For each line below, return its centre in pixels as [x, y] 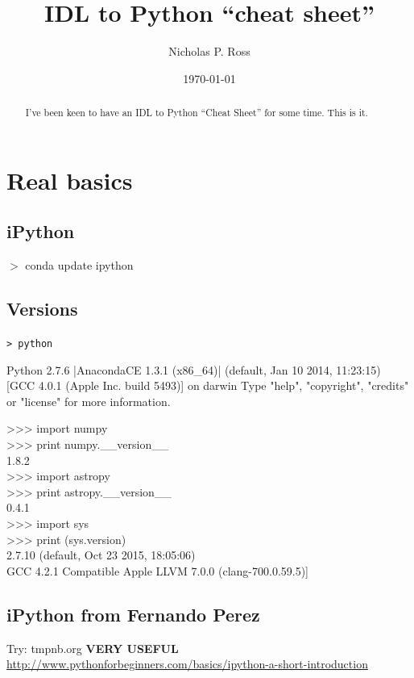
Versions [42, 309]
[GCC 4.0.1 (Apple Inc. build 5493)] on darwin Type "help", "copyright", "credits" [208, 385]
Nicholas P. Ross [209, 51]
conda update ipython [79, 265]
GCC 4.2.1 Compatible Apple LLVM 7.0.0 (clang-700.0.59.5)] [158, 570]
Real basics [70, 180]
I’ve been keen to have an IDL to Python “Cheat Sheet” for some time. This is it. [197, 113]
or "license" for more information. [89, 401]
